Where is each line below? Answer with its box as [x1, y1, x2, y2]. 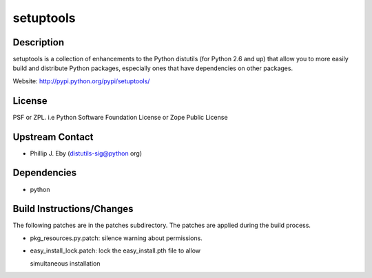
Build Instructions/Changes [12, 203, 134, 215]
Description [12, 36, 65, 48]
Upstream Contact [12, 131, 94, 142]
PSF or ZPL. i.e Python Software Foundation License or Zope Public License [12, 113, 228, 121]
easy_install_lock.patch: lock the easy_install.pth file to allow [30, 246, 201, 255]
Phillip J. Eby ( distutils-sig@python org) [30, 149, 143, 158]
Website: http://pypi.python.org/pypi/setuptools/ [12, 76, 150, 85]
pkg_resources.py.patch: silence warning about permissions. [30, 234, 203, 242]
